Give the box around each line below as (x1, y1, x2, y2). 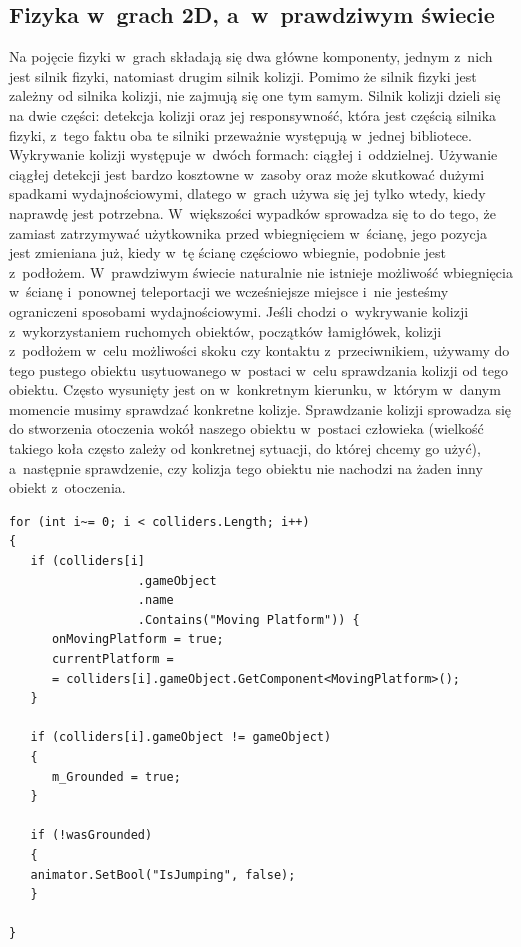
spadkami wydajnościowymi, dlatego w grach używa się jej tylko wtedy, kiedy (9, 183, 486, 204)
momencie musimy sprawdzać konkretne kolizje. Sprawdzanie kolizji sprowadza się (9, 398, 512, 419)
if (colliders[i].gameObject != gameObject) (30, 730, 332, 745)
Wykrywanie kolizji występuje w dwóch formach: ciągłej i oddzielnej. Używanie (9, 144, 498, 165)
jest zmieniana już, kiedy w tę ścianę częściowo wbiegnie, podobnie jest (9, 242, 446, 263)
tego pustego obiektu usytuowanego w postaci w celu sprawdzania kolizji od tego (9, 359, 508, 380)
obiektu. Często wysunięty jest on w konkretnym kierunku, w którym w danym (9, 379, 501, 400)
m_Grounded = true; (51, 769, 181, 784)
